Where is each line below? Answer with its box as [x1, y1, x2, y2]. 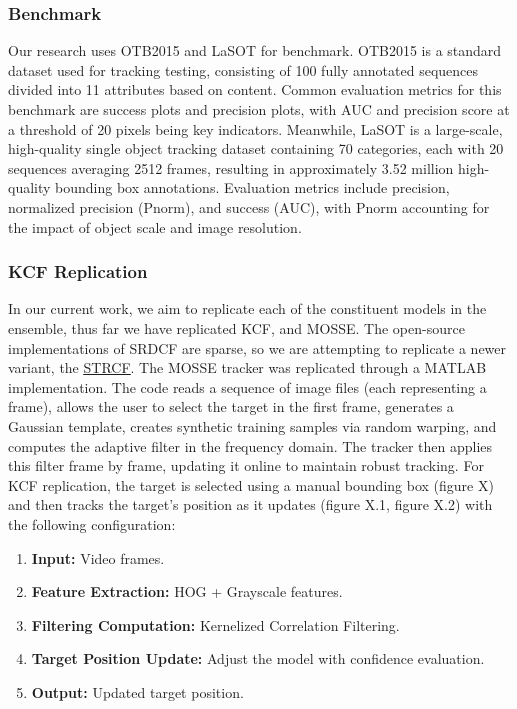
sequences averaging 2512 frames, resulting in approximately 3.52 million [8, 157, 454, 178]
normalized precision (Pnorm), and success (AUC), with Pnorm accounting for [8, 196, 490, 217]
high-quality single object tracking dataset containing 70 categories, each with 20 [8, 138, 504, 159]
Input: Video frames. [31, 547, 165, 568]
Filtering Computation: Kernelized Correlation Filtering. [31, 614, 400, 635]
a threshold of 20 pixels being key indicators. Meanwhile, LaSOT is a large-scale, [8, 118, 503, 139]
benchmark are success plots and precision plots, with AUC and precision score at [8, 99, 510, 119]
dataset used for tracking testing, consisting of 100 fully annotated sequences [8, 59, 479, 80]
